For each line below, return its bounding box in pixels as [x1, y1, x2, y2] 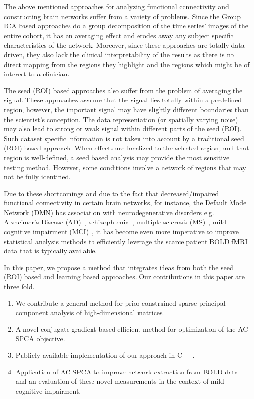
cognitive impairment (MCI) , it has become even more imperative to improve [4, 226, 239, 237]
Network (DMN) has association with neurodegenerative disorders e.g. [4, 207, 214, 217]
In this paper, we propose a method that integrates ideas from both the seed [4, 262, 233, 272]
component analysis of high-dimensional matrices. [15, 307, 164, 318]
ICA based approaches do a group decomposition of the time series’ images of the [4, 21, 249, 31]
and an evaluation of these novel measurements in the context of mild [15, 376, 224, 386]
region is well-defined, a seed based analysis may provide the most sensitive [4, 152, 230, 162]
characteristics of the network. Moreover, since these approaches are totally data [4, 40, 245, 50]
